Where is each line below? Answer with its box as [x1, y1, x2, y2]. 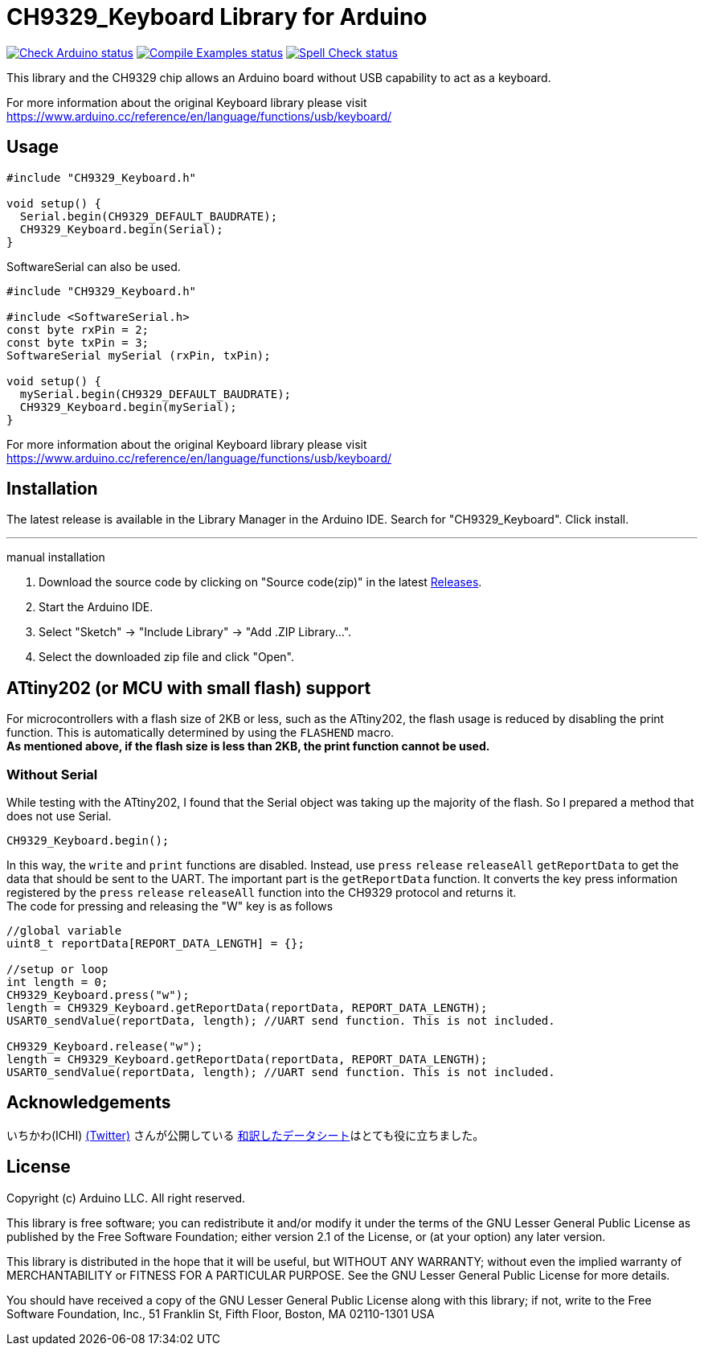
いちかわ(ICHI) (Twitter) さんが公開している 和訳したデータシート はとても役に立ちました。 [6, 1128, 485, 1142]
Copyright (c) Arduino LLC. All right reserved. [6, 1190, 246, 1205]
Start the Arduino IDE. [39, 600, 153, 614]
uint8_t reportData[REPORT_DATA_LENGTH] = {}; [6, 937, 305, 951]
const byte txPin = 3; [6, 335, 149, 349]
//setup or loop [6, 963, 108, 976]
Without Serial [6, 766, 98, 783]
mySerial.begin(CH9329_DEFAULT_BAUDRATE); [19, 387, 292, 401]
